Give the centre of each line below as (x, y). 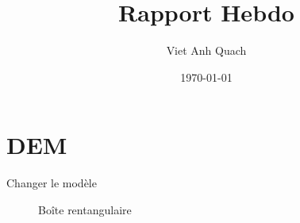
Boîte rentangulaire (85, 209)
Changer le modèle (52, 183)
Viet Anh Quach (206, 50)
